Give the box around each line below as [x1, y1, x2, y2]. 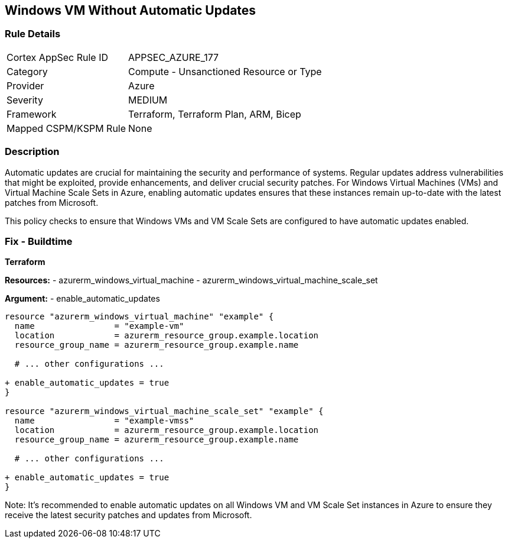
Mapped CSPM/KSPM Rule [6, 122, 126, 134]
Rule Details [5, 28, 61, 40]
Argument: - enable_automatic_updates [5, 293, 160, 304]
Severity [6, 93, 43, 106]
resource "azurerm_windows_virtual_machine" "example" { [5, 312, 274, 322]
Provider [6, 79, 44, 92]
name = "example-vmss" [14, 416, 194, 426]
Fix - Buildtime [5, 235, 73, 247]
